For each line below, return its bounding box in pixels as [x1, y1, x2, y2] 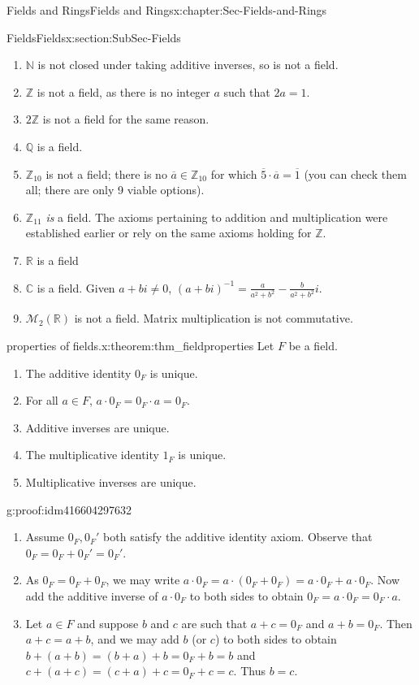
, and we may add [90, 631, 179, 648]
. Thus [233, 662, 266, 679]
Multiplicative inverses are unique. [25, 473, 197, 490]
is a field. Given [37, 279, 115, 296]
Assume [25, 528, 64, 545]
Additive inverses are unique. [25, 418, 170, 436]
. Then [379, 614, 413, 631]
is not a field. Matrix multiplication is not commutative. [74, 310, 353, 327]
